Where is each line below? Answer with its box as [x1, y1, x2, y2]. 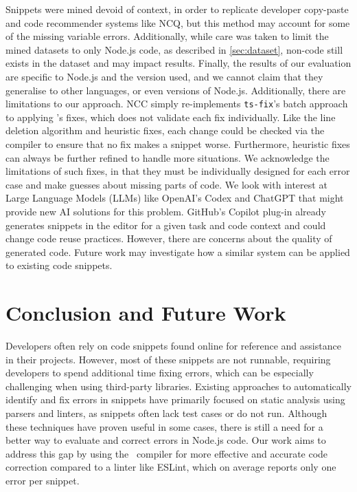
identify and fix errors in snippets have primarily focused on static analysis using [5, 392, 345, 407]
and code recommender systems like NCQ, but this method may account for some [5, 15, 350, 30]
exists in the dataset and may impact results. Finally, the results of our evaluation [5, 56, 352, 70]
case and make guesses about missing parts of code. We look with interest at [5, 177, 327, 191]
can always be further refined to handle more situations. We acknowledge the [5, 150, 330, 164]
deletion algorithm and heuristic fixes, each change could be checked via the [5, 123, 325, 138]
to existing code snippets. [5, 258, 113, 272]
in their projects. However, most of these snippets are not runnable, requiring [5, 352, 331, 366]
